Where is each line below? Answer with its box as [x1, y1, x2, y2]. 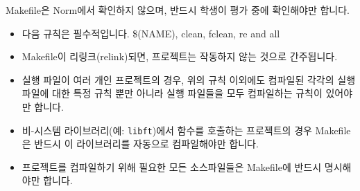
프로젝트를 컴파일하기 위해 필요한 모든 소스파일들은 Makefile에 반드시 [22, 159, 322, 174]
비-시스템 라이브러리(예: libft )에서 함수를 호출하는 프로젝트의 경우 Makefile [22, 122, 351, 137]
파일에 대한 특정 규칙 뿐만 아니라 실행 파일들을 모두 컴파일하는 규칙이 [22, 86, 323, 100]
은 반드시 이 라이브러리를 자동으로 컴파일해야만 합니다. [22, 136, 259, 151]
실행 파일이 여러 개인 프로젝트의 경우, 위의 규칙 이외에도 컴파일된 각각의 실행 [22, 72, 356, 87]
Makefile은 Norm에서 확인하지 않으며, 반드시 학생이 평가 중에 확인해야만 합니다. [6, 3, 350, 17]
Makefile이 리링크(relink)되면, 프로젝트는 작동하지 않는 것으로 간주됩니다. [22, 49, 338, 64]
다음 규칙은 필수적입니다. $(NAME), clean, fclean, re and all [22, 26, 280, 40]
